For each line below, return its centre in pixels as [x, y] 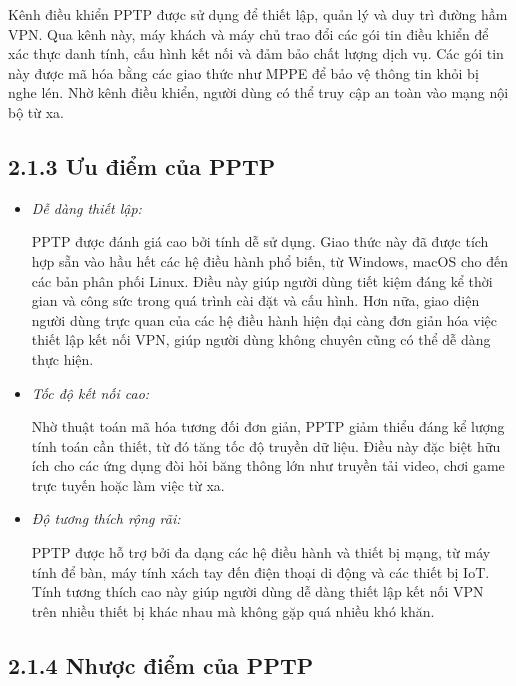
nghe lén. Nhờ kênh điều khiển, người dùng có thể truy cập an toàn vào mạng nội [258, 92]
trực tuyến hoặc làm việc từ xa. [128, 484]
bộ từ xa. [36, 111]
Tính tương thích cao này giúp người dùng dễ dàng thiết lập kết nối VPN [257, 591]
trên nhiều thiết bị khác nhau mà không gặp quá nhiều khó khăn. [233, 610]
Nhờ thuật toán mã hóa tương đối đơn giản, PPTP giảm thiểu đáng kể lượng [268, 426]
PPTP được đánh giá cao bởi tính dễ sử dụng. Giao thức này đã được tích [260, 241]
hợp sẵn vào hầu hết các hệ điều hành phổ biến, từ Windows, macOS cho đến [269, 260]
